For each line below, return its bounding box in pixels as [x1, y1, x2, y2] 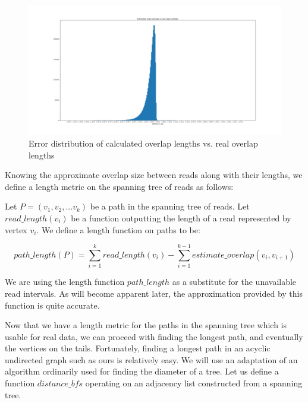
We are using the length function [5, 275, 125, 288]
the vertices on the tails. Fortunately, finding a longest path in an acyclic [5, 342, 271, 354]
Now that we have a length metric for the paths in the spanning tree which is [5, 319, 287, 331]
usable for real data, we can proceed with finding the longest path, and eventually [5, 330, 303, 342]
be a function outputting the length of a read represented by [71, 212, 291, 224]
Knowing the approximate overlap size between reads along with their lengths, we [5, 169, 303, 181]
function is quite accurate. [5, 299, 100, 311]
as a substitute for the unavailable [172, 275, 297, 288]
